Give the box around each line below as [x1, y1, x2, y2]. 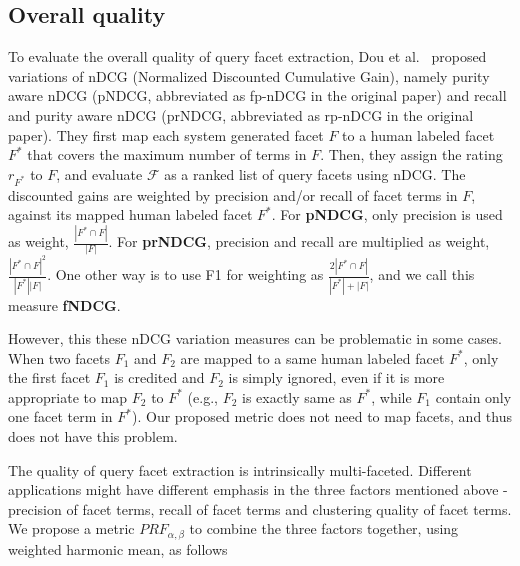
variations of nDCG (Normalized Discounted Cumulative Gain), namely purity [8, 65, 490, 86]
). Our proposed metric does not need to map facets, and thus [132, 406, 512, 427]
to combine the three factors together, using [189, 518, 459, 539]
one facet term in [8, 406, 113, 427]
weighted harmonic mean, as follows [8, 538, 228, 559]
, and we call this [369, 264, 475, 285]
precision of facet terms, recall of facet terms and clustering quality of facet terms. [8, 498, 512, 519]
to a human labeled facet [342, 124, 495, 145]
